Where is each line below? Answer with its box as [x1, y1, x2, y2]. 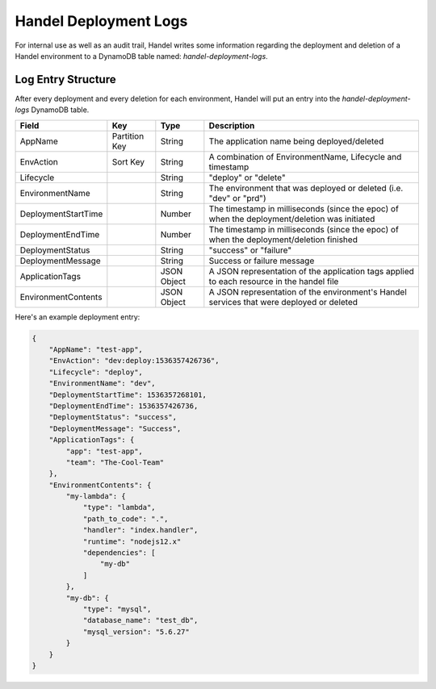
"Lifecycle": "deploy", [48, 367, 143, 377]
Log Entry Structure [15, 73, 116, 86]
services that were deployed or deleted [208, 296, 358, 307]
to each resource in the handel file [208, 275, 339, 286]
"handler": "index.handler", [82, 525, 199, 535]
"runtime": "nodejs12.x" [82, 537, 182, 546]
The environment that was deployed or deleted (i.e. [208, 182, 404, 194]
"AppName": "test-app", [48, 345, 143, 354]
